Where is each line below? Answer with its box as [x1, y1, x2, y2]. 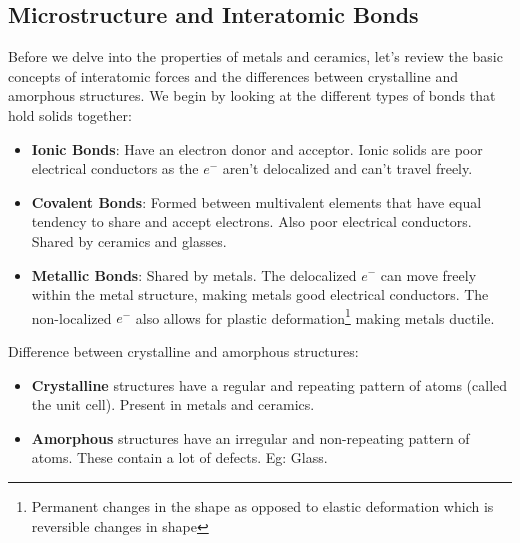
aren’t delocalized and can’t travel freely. [222, 158, 473, 179]
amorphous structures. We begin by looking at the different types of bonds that [8, 85, 496, 106]
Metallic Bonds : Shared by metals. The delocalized [31, 264, 357, 285]
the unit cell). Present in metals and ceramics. [31, 394, 315, 415]
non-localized [31, 307, 112, 328]
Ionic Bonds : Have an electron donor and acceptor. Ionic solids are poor [31, 138, 483, 159]
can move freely [380, 264, 477, 285]
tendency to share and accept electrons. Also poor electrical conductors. [31, 211, 472, 232]
